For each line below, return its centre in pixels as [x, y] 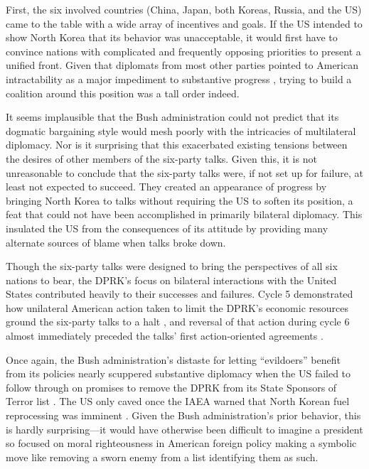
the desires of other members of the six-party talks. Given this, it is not [161, 158]
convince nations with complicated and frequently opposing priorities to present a [183, 51]
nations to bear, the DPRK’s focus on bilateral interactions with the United [171, 280]
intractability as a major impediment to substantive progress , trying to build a [179, 79]
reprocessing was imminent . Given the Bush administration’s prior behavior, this [183, 415]
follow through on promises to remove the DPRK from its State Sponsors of [171, 387]
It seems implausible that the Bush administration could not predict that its [172, 117]
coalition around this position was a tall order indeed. [123, 93]
